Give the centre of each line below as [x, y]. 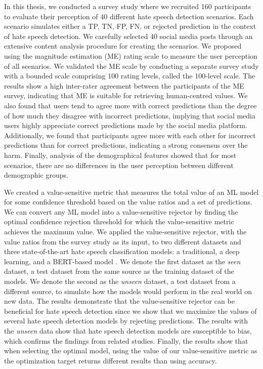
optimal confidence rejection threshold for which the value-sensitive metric [119, 221]
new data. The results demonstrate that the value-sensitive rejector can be [119, 301]
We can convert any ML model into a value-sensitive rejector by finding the [121, 211]
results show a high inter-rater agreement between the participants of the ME [124, 85]
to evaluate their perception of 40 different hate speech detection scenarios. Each [129, 16]
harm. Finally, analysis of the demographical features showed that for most [120, 155]
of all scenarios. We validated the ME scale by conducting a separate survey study [131, 66]
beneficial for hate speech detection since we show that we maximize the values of [130, 311]
